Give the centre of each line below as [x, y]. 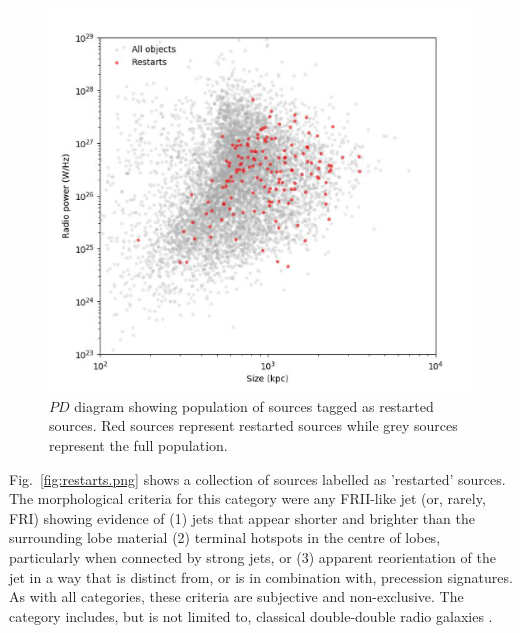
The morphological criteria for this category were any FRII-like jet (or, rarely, [247, 498]
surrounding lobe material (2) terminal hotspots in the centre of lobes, [225, 537]
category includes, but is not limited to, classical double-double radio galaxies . [251, 615]
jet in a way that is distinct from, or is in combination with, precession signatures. [261, 576]
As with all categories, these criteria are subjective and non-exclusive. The [236, 596]
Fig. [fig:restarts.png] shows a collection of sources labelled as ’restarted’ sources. [257, 478]
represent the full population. [138, 444]
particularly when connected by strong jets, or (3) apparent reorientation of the [252, 556]
